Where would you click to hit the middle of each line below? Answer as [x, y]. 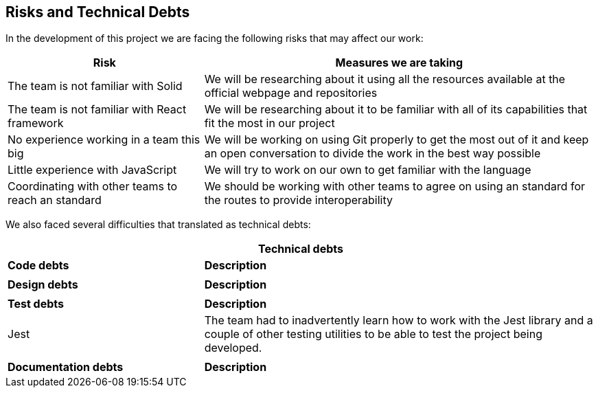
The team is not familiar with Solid [95, 86]
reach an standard [55, 200]
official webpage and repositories [291, 93]
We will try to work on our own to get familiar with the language [368, 170]
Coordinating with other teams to [93, 187]
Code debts [38, 266]
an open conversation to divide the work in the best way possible [372, 154]
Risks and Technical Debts [98, 12]
